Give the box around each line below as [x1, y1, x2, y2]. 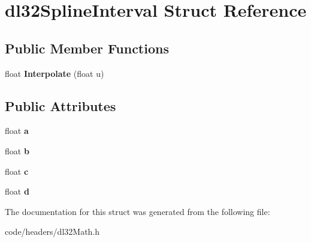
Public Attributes [5, 96, 116, 115]
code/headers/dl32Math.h [5, 225, 100, 238]
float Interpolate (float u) [5, 67, 104, 79]
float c [5, 165, 29, 177]
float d [5, 185, 29, 198]
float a [5, 124, 29, 137]
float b [5, 144, 29, 157]
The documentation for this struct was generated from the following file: [5, 205, 270, 217]
